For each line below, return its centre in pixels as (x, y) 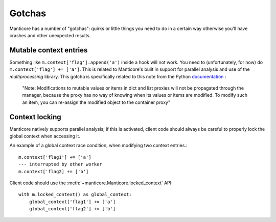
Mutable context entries (49, 50)
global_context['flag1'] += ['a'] (72, 202)
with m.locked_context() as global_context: (75, 195)
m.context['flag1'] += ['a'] (55, 157)
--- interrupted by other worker (60, 164)
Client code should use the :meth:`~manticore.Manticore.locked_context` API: (91, 183)
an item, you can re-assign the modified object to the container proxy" (96, 102)
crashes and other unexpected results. (50, 35)
